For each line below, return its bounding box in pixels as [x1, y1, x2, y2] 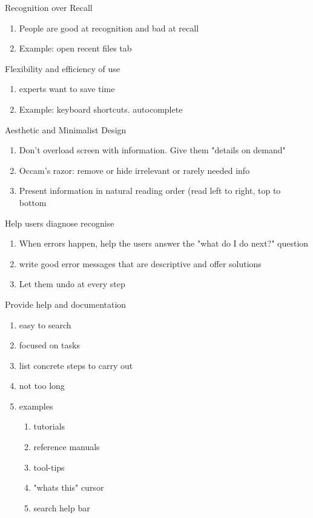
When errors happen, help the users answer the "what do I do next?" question [19, 237, 309, 250]
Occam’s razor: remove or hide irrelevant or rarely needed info [19, 164, 250, 176]
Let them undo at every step [19, 277, 125, 290]
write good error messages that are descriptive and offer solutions [19, 257, 262, 270]
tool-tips [33, 460, 65, 473]
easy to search [19, 318, 71, 331]
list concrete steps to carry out [19, 359, 133, 371]
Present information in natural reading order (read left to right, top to [19, 184, 281, 197]
